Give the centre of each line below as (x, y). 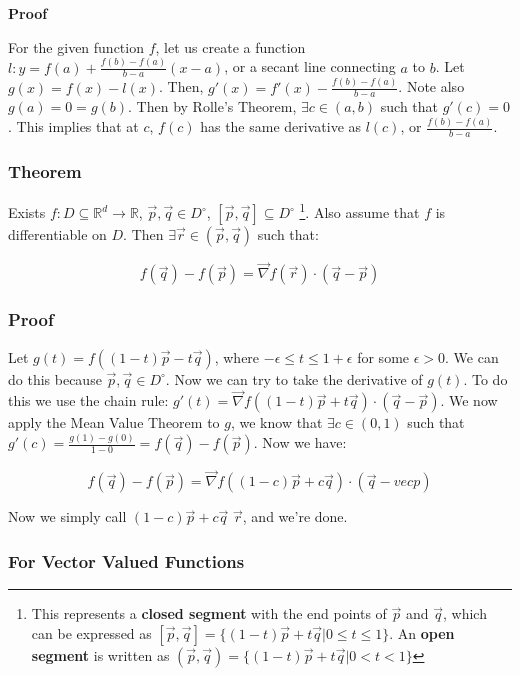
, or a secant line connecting (310, 66)
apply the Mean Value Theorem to (114, 422)
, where (237, 356)
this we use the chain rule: (88, 400)
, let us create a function (230, 46)
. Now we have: (300, 442)
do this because (55, 378)
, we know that (276, 422)
